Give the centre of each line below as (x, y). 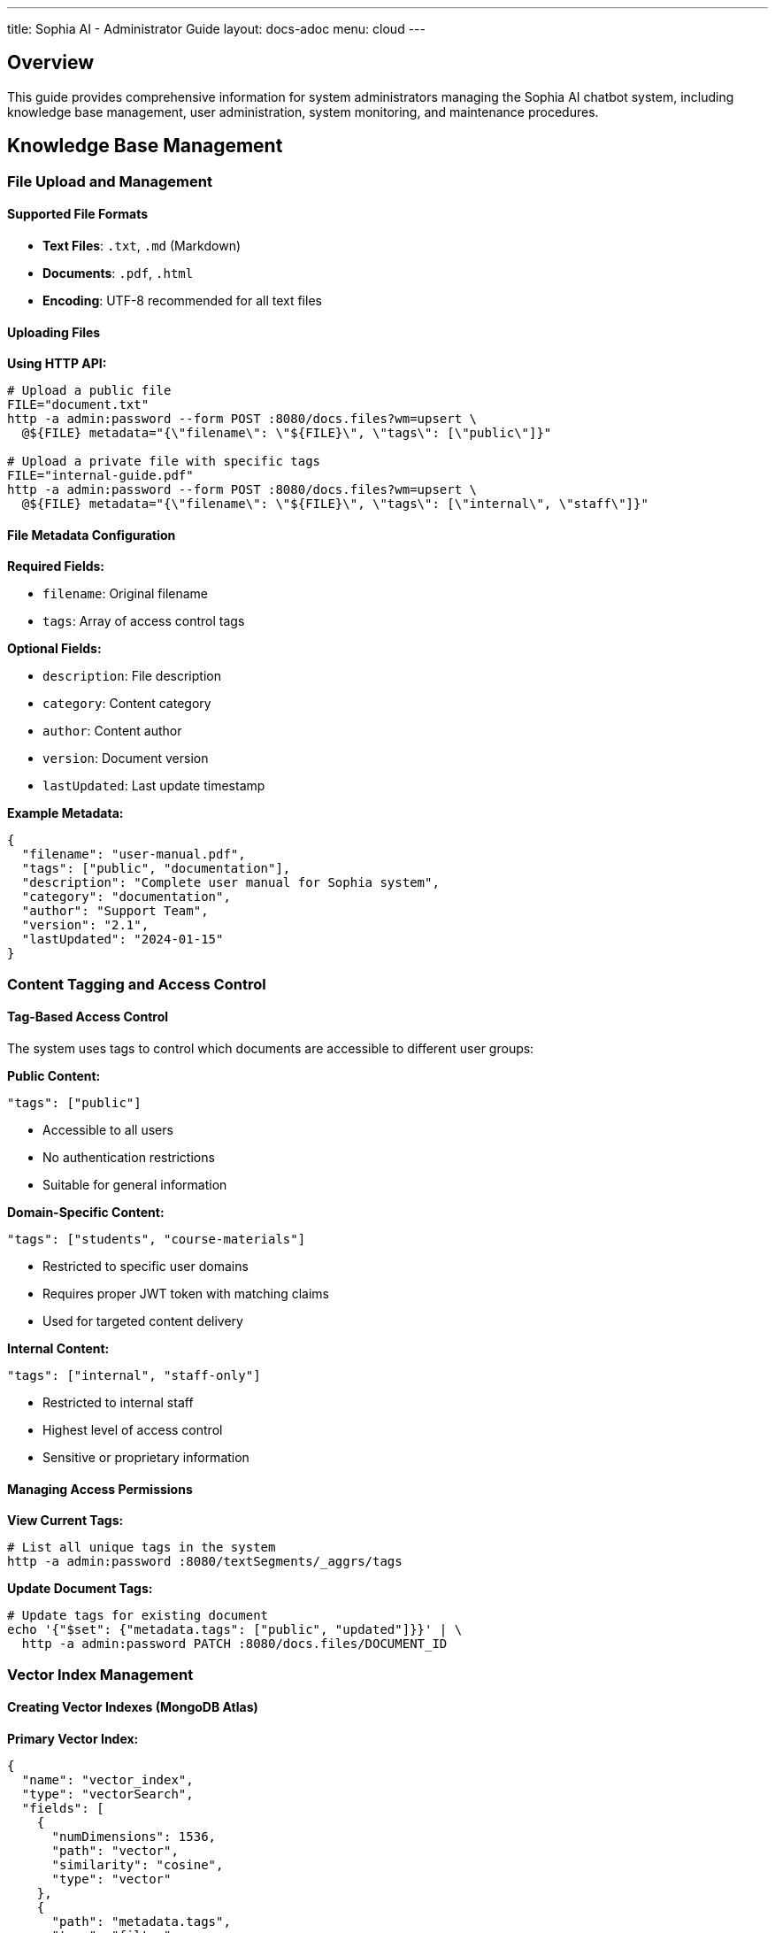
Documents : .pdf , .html (118, 273)
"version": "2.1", (85, 925)
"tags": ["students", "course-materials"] (157, 1239)
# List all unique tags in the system (142, 1548)
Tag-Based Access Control (88, 1017)
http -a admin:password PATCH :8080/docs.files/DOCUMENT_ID (234, 1644)
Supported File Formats (77, 214)
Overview (51, 63)
